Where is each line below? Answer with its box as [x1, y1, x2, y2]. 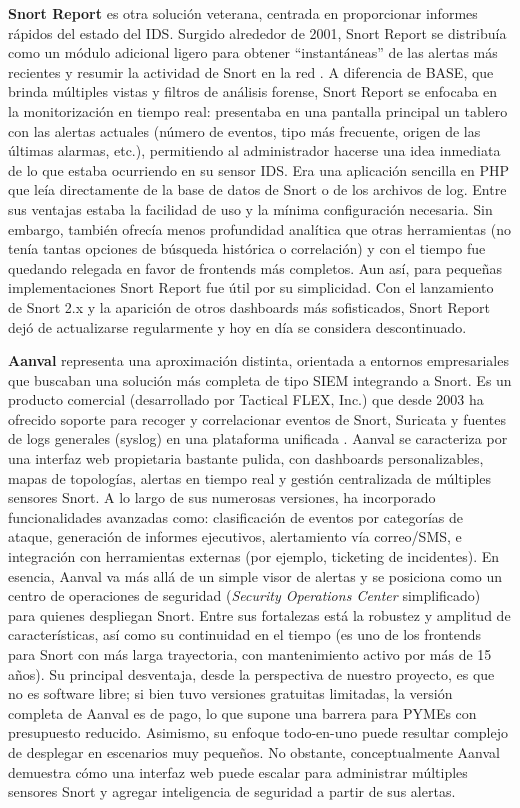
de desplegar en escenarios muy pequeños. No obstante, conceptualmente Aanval [8, 741, 500, 762]
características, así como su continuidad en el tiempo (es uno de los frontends [8, 624, 482, 645]
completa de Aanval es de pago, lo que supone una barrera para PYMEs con [8, 702, 477, 723]
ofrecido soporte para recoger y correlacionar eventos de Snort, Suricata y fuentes [8, 408, 507, 429]
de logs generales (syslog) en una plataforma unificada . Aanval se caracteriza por [8, 428, 508, 449]
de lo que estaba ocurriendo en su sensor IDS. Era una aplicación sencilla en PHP [8, 159, 510, 180]
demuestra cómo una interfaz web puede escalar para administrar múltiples [8, 761, 468, 782]
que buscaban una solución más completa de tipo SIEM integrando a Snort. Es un [8, 369, 512, 390]
